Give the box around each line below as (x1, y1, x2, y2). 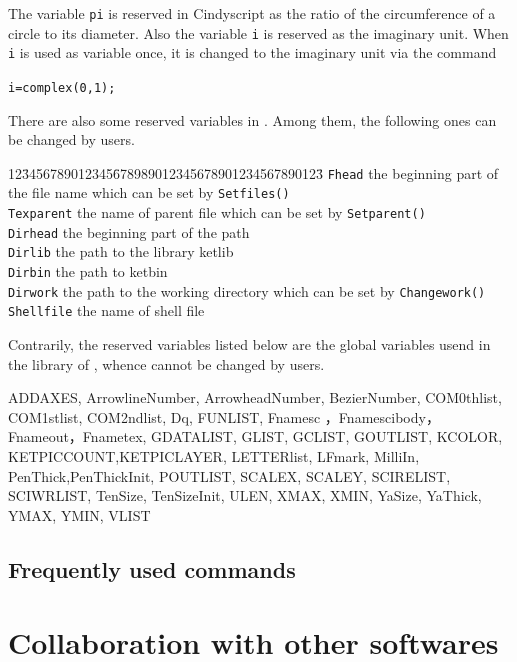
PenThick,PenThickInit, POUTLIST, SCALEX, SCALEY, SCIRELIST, (8, 465, 451, 486)
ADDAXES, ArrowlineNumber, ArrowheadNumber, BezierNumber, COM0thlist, (8, 387, 502, 408)
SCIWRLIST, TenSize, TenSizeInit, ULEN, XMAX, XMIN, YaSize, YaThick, (8, 485, 482, 506)
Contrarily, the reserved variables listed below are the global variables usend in (8, 334, 491, 355)
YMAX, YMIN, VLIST (8, 504, 151, 525)
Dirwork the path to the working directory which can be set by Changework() (8, 280, 486, 301)
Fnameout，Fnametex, (8, 426, 147, 447)
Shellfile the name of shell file (8, 300, 205, 321)
